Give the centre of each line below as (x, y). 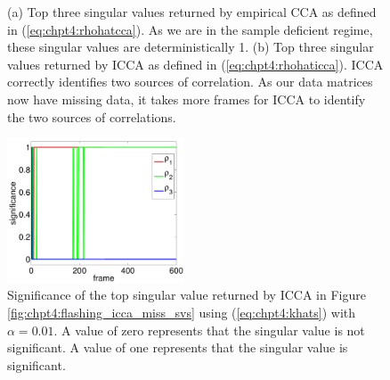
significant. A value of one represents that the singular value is (178, 347)
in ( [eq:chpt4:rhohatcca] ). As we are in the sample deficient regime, (190, 29)
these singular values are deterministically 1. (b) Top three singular (191, 47)
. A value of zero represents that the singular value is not (209, 330)
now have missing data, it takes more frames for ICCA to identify (187, 99)
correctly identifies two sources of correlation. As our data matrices (190, 82)
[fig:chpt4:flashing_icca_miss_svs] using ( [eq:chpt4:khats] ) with (182, 313)
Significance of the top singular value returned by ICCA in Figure (187, 295)
